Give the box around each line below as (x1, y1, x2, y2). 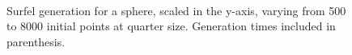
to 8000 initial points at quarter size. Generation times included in (6, 18, 336, 34)
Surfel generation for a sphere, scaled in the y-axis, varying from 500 (6, 2, 346, 18)
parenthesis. (6, 33, 66, 49)
